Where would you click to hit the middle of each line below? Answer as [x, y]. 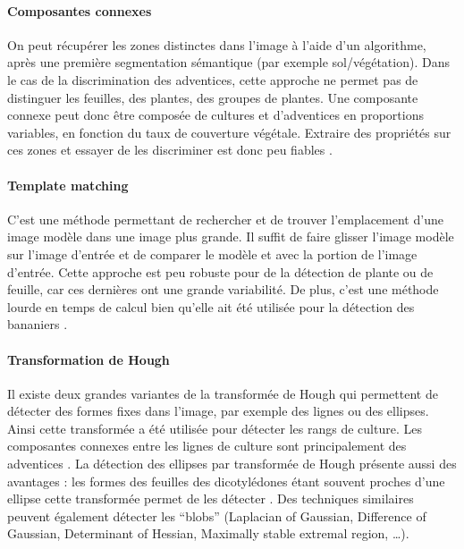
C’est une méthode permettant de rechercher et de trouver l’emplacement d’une [225, 219]
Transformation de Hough [89, 359]
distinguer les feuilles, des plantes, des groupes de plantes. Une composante [213, 97]
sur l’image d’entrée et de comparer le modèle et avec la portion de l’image [212, 253]
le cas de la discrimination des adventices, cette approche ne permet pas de [213, 79]
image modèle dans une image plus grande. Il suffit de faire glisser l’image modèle [231, 236]
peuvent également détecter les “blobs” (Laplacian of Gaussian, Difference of [217, 515]
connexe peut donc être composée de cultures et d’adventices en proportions [215, 115]
